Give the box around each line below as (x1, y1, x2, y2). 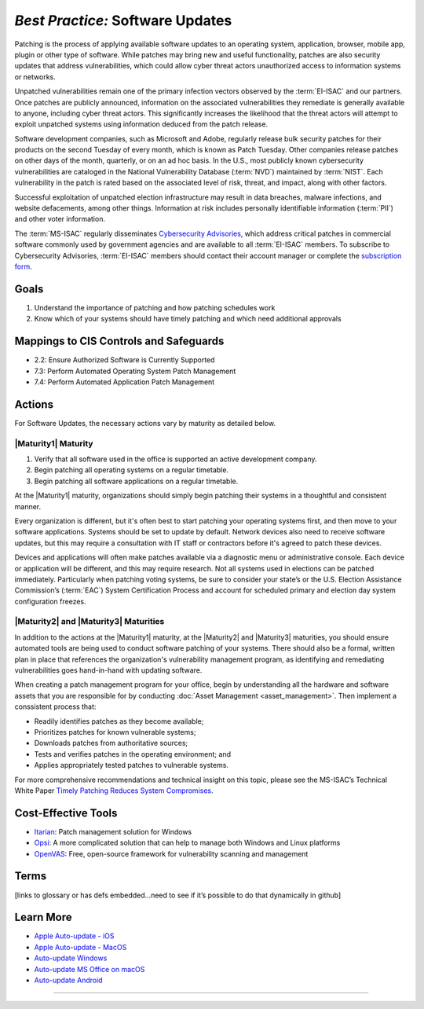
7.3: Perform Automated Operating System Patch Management (34, 366, 236, 376)
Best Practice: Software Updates (14, 12, 232, 29)
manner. (14, 501, 42, 511)
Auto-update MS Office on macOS (34, 964, 145, 974)
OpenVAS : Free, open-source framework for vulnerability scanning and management (34, 849, 309, 858)
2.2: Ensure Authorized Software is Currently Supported (34, 355, 215, 365)
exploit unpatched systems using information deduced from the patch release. (14, 119, 269, 129)
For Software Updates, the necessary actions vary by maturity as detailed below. (14, 418, 276, 427)
